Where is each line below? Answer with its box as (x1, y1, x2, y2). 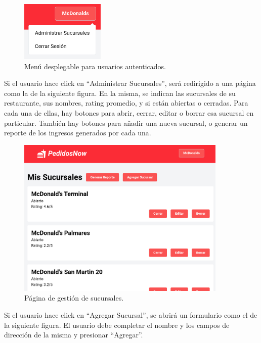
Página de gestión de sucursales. (24, 292, 124, 303)
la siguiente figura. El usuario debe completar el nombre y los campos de (4, 319, 230, 330)
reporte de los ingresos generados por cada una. (4, 127, 151, 138)
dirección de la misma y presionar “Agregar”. (4, 329, 143, 340)
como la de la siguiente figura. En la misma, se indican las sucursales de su (4, 87, 236, 98)
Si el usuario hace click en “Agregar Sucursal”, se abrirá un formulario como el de (4, 309, 257, 320)
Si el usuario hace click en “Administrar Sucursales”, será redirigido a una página (4, 78, 256, 88)
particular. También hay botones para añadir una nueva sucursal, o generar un (4, 117, 248, 128)
